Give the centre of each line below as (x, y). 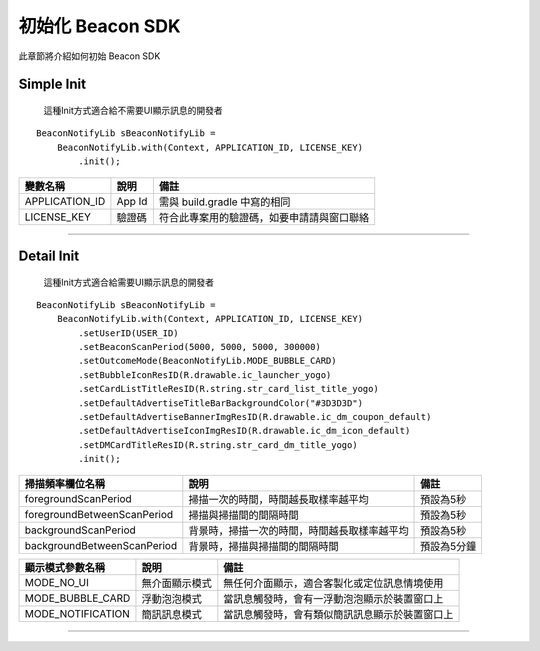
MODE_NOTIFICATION (77, 613)
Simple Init (52, 84)
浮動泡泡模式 (171, 598)
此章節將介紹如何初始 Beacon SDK (89, 56)
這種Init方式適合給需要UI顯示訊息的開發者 (129, 282)
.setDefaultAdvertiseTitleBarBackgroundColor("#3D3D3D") (221, 403)
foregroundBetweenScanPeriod (99, 514)
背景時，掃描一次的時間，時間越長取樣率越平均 (298, 530)
